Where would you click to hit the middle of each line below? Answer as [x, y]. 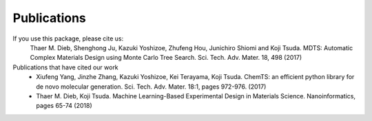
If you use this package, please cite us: [68, 38]
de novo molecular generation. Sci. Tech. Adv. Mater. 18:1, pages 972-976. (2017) [151, 87]
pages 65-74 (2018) [64, 106]
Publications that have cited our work [65, 67]
